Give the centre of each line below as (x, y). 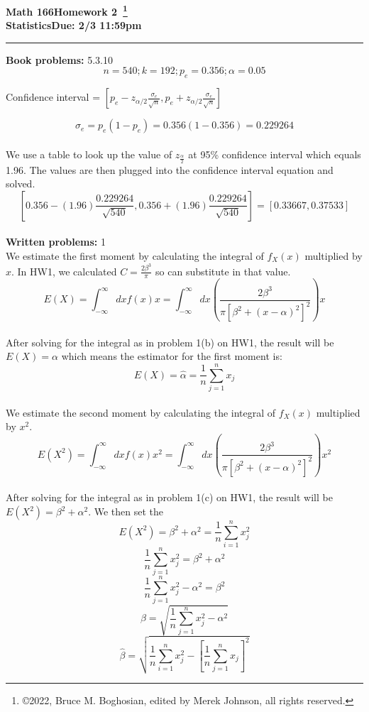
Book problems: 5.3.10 (59, 59)
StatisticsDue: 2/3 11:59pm (74, 25)
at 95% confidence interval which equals (275, 154)
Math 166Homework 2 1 (67, 10)
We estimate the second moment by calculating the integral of (141, 412)
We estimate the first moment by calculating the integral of (135, 256)
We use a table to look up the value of (89, 154)
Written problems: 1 (56, 242)
